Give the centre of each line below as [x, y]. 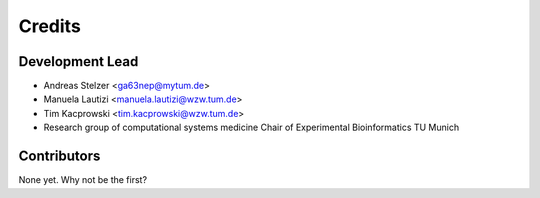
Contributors [59, 156]
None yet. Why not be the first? [83, 180]
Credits [50, 26]
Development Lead [78, 61]
